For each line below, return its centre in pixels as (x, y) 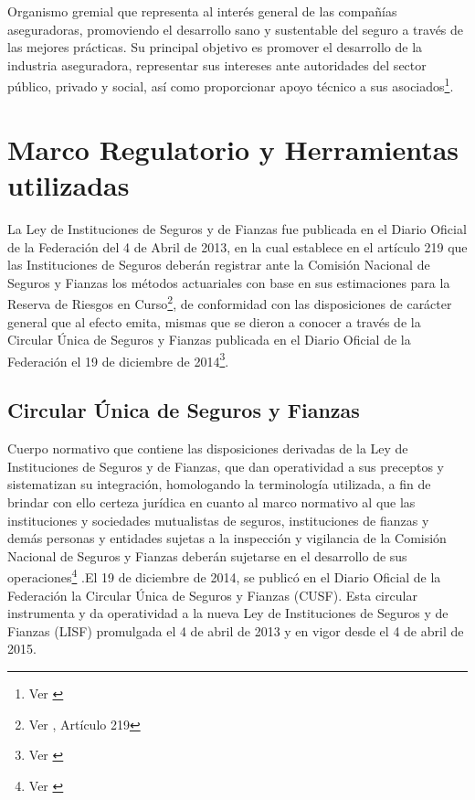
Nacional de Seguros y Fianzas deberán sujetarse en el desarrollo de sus (207, 555)
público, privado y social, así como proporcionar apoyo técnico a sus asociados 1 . (231, 85)
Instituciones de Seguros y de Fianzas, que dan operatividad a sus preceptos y (226, 466)
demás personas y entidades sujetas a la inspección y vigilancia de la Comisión (227, 538)
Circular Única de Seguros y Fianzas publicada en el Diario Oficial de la (209, 340)
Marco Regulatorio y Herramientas (233, 149)
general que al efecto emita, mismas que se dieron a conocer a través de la (214, 321)
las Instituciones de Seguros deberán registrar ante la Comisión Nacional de (219, 265)
